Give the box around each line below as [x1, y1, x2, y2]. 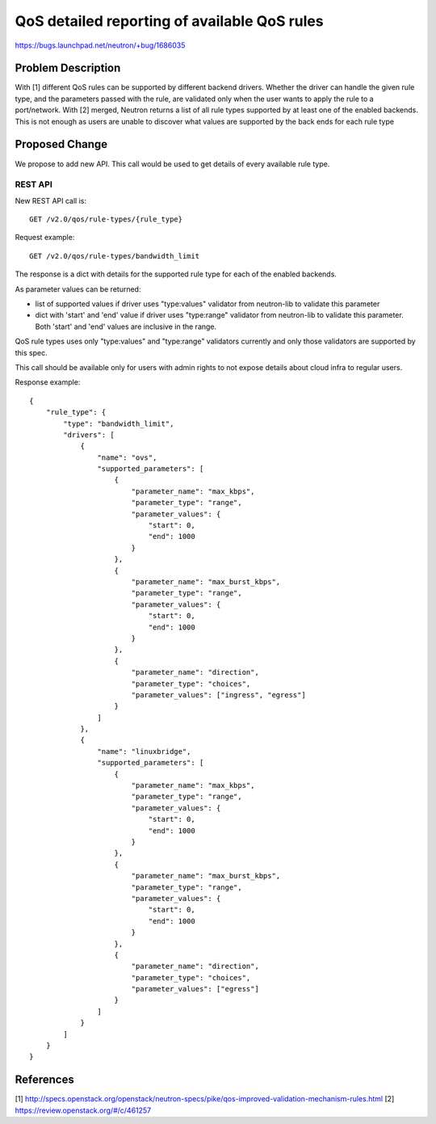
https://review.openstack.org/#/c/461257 [15, 1105, 152, 1115]
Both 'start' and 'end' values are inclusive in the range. [35, 322, 217, 331]
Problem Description [15, 61, 121, 75]
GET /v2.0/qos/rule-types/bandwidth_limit [29, 251, 200, 260]
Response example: [15, 377, 81, 387]
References [15, 1073, 74, 1087]
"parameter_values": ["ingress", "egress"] [131, 690, 306, 699]
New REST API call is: [15, 196, 86, 205]
